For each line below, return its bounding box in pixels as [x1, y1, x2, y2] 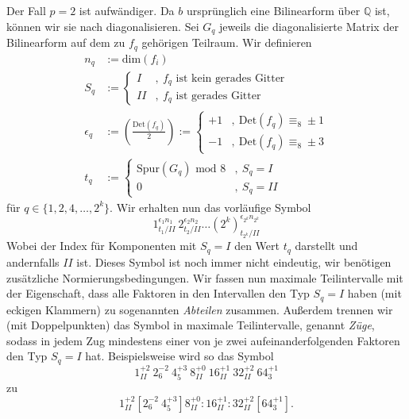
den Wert [234, 237, 280, 254]
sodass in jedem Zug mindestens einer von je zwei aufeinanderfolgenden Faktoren [6, 332, 400, 348]
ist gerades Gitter [176, 90, 261, 102]
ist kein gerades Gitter [176, 73, 285, 85]
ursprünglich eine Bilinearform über [186, 2, 361, 18]
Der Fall [6, 2, 46, 18]
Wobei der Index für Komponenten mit [6, 237, 197, 254]
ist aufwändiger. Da [79, 2, 175, 18]
